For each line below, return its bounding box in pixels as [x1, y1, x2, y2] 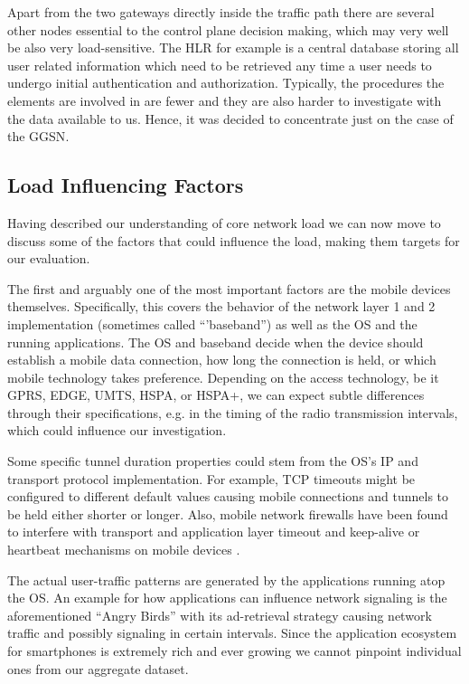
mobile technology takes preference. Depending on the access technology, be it [7, 367, 439, 386]
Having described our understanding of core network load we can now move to [7, 213, 441, 232]
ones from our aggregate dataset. [7, 659, 189, 678]
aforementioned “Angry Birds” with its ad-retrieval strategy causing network [7, 605, 432, 624]
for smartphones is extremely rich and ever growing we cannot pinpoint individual [7, 641, 462, 660]
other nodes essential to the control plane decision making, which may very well [7, 20, 449, 39]
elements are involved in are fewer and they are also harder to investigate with [7, 90, 442, 109]
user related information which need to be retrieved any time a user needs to [7, 55, 432, 74]
